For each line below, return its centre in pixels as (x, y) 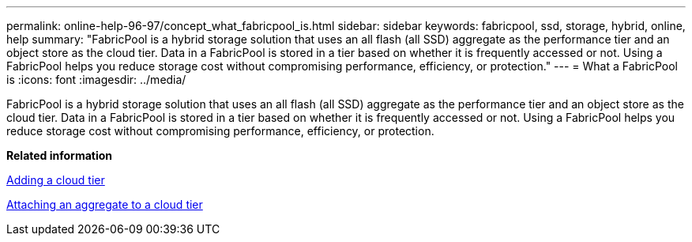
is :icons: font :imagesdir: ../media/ (96, 79)
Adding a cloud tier (56, 180)
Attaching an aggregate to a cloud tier (105, 204)
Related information (60, 155)
